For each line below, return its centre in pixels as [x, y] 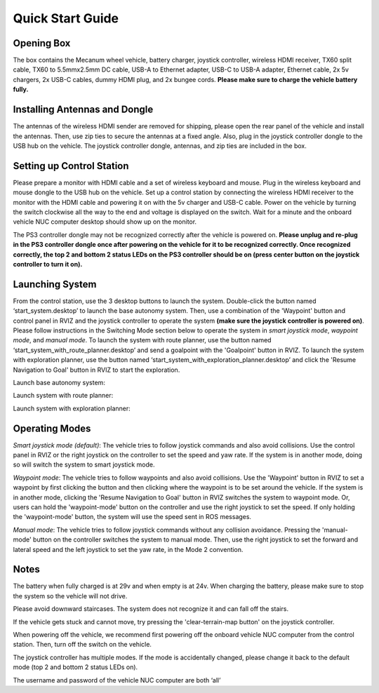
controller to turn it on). [48, 264]
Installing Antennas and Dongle [83, 110]
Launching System [55, 284]
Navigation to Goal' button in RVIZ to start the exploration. [97, 370]
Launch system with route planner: [63, 396]
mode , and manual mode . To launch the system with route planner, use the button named [142, 340]
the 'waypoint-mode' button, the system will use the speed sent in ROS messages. [132, 517]
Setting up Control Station [71, 166]
